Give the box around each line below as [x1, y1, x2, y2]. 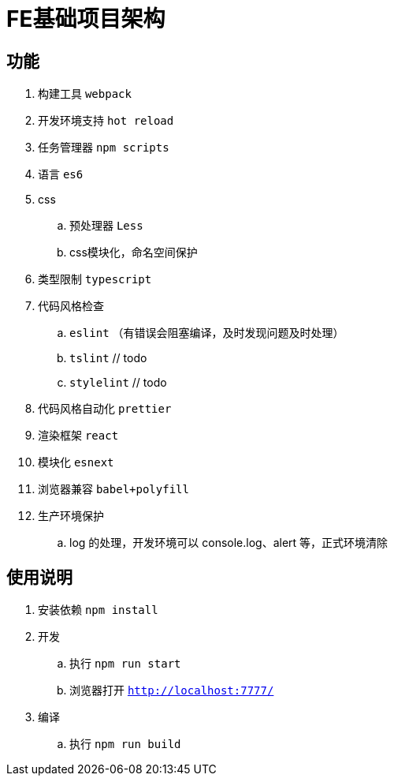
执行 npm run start [69, 657, 181, 671]
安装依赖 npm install [38, 603, 158, 617]
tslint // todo [69, 351, 147, 365]
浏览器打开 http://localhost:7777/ [69, 683, 274, 698]
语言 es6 [38, 167, 84, 181]
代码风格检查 [38, 299, 104, 313]
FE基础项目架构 [6, 6, 165, 32]
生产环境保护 [38, 509, 104, 523]
